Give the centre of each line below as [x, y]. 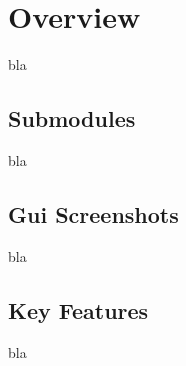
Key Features [78, 309]
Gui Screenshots [93, 213]
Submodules [72, 118]
